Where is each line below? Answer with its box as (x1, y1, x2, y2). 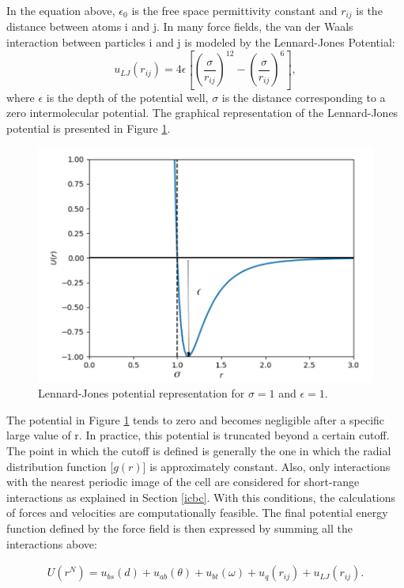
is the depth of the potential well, (46, 89, 209, 105)
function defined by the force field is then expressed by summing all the (6, 519, 353, 536)
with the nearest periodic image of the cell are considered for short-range (6, 473, 360, 490)
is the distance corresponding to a (221, 89, 386, 105)
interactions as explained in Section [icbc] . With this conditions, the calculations (6, 488, 396, 505)
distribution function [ (6, 458, 114, 474)
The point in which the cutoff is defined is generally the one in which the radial (6, 443, 391, 459)
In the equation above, (6, 2, 115, 18)
